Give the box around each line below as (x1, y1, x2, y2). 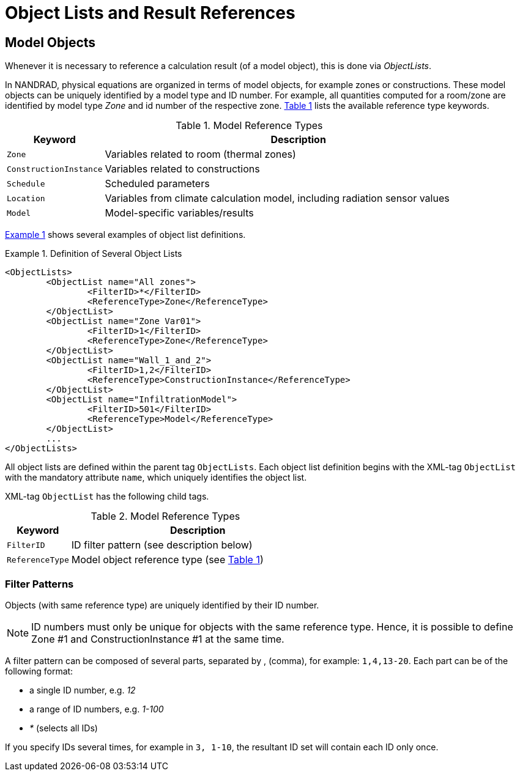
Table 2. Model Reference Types (91, 510, 240, 523)
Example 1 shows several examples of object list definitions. (5, 229, 246, 240)
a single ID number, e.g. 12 (29, 684, 136, 695)
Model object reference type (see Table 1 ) (71, 553, 264, 566)
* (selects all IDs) (29, 722, 98, 733)
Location (7, 193, 45, 203)
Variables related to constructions (105, 163, 260, 176)
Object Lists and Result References (5, 2, 295, 23)
